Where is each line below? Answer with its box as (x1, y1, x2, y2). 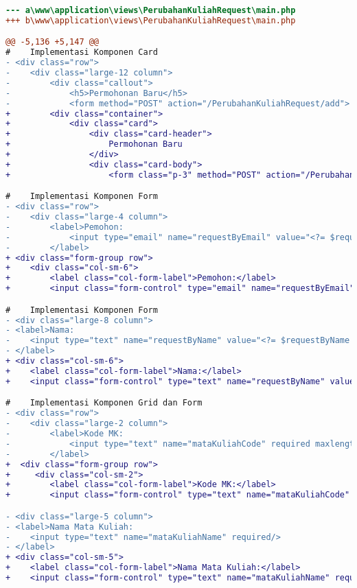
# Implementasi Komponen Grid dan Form (5, 398, 203, 408)
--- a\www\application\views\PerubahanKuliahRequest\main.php (5, 5, 296, 15)
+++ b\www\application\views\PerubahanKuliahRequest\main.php (5, 15, 296, 25)
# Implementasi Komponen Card (5, 47, 158, 58)
